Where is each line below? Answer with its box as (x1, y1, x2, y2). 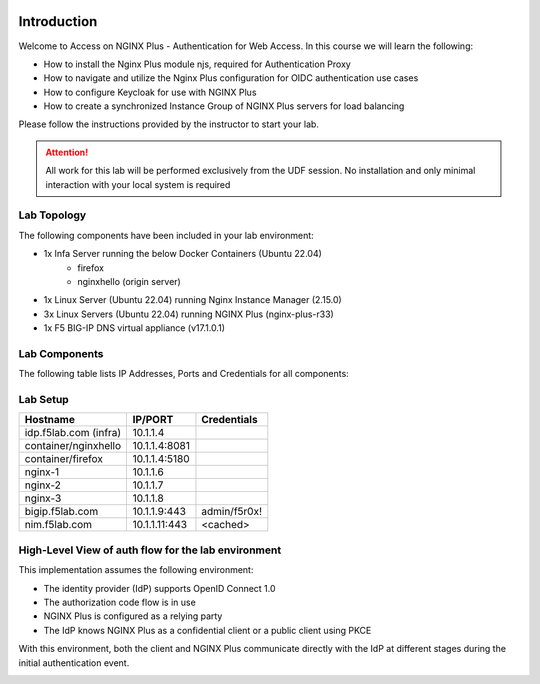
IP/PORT (132, 413, 174, 427)
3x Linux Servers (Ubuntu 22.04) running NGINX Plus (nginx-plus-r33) (43, 308, 334, 320)
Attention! (45, 146, 89, 158)
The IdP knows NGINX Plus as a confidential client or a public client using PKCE (43, 624, 372, 636)
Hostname (24, 413, 75, 427)
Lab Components (18, 346, 104, 360)
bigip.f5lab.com (24, 505, 99, 519)
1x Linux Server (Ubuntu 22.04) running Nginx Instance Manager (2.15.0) (43, 294, 342, 306)
